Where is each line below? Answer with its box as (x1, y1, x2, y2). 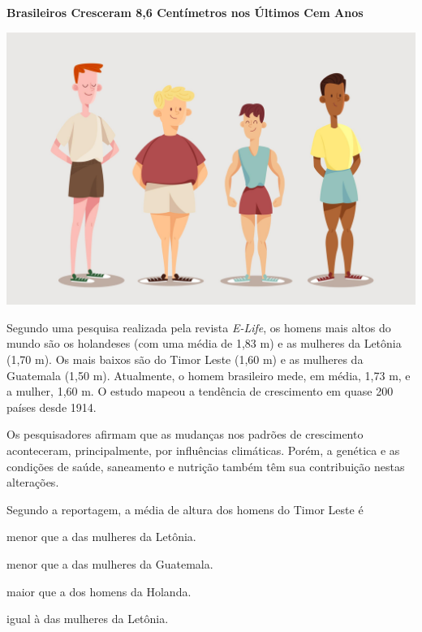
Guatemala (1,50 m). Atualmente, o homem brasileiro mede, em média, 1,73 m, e (6, 366, 411, 383)
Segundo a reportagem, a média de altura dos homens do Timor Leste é (6, 500, 364, 517)
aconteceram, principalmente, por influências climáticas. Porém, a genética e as (6, 442, 400, 459)
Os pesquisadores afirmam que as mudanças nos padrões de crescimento (6, 426, 364, 443)
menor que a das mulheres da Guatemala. (6, 555, 213, 572)
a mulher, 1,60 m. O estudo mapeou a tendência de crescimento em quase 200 (6, 383, 394, 400)
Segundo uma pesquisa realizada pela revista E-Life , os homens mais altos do (6, 318, 391, 335)
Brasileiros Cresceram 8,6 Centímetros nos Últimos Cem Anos (6, 4, 364, 20)
